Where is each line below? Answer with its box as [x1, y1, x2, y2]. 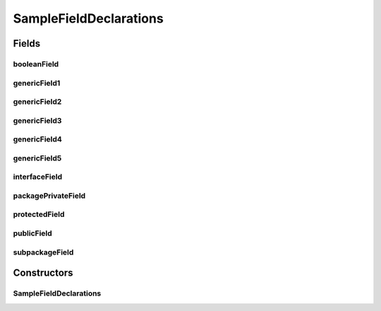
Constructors [13, 267, 73, 279]
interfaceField [13, 172, 63, 182]
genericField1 [13, 78, 61, 88]
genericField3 [13, 115, 62, 125]
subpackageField [13, 247, 74, 257]
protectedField [13, 209, 65, 219]
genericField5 [13, 153, 62, 163]
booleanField [13, 59, 59, 69]
